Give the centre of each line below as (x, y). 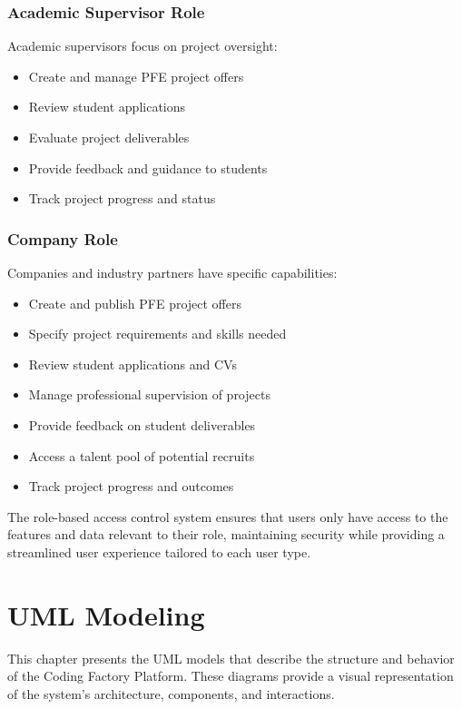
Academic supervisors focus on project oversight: (143, 46)
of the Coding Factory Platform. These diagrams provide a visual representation (231, 676)
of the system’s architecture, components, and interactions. (171, 693)
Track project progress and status (122, 198)
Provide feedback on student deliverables (142, 424)
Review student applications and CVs (133, 364)
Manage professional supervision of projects (149, 394)
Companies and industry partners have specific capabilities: (172, 272)
